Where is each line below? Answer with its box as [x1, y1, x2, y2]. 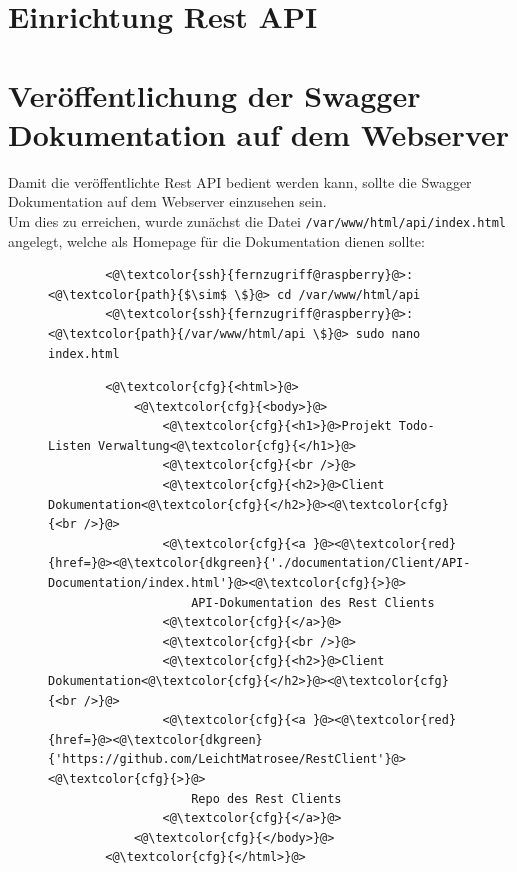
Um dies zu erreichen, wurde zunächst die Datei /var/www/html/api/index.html [8, 210, 506, 231]
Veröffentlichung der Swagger [8, 74, 421, 115]
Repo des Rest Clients [191, 791, 342, 806]
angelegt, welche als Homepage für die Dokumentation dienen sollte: [8, 230, 425, 251]
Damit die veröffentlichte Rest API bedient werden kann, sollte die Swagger [8, 171, 472, 192]
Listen [48, 438, 91, 453]
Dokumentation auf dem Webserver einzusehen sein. [8, 191, 327, 212]
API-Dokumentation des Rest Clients [191, 595, 435, 610]
